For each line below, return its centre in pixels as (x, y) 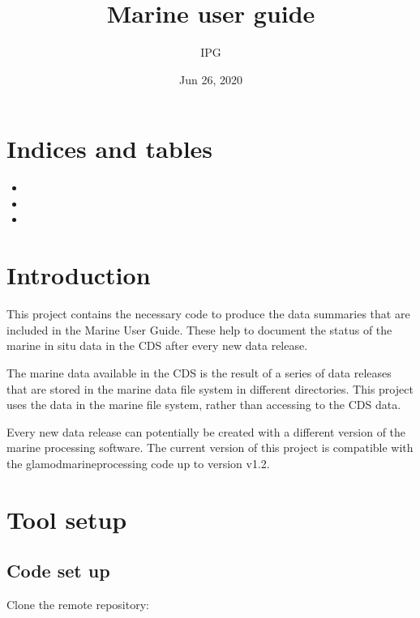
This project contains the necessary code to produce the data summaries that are (208, 314)
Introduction (79, 275)
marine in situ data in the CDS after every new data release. (157, 345)
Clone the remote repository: (78, 605)
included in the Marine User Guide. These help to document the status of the (199, 329)
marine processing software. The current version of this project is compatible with (210, 448)
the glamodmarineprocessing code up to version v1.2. (138, 463)
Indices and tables (110, 149)
